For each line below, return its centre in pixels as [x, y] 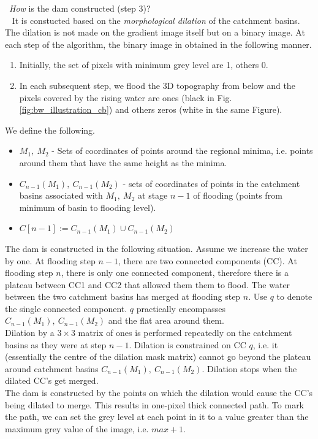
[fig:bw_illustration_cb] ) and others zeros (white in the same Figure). [151, 109]
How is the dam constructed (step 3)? [80, 8]
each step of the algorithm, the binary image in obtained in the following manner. [158, 44]
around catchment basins [52, 368]
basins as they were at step [56, 344]
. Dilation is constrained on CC [187, 344]
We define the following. [50, 130]
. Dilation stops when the [249, 368]
